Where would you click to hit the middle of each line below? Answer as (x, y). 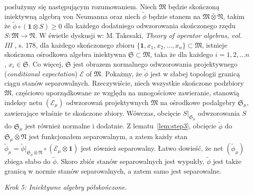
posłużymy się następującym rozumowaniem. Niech (81, 6)
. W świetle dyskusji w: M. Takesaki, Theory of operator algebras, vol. (138, 35)
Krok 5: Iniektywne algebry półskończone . (66, 187)
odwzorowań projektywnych (107, 102)
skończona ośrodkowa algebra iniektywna (65, 54)
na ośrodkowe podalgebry (198, 102)
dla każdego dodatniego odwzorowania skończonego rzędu (150, 26)
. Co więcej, (46, 64)
